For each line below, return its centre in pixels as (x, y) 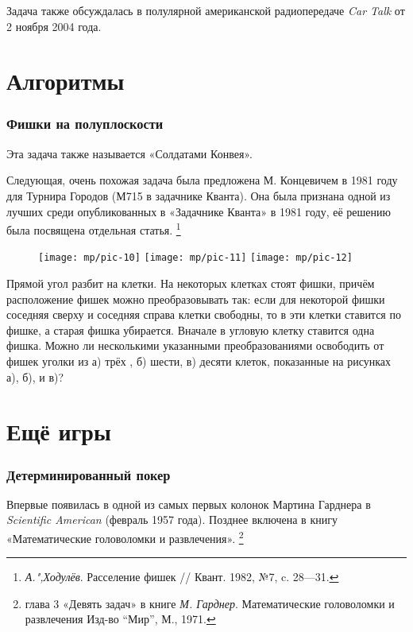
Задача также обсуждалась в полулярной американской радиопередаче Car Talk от (206, 10)
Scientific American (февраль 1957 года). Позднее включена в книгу (172, 520)
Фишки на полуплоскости (85, 124)
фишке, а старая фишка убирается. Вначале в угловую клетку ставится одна (191, 330)
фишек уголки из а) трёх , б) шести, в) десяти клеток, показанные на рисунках (199, 361)
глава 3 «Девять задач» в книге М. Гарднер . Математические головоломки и (210, 603)
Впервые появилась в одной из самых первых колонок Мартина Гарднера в (189, 504)
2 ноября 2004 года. (54, 26)
